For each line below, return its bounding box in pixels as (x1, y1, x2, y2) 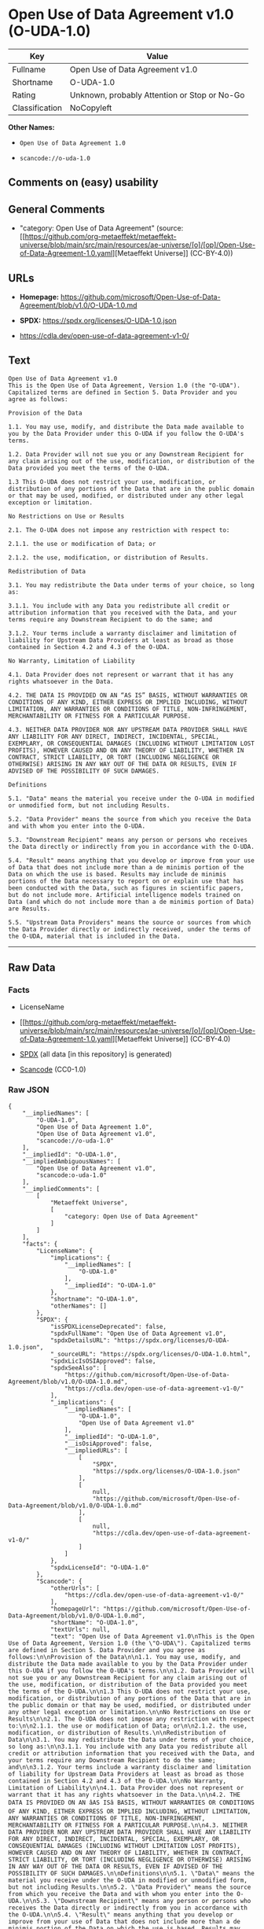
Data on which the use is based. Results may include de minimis (8, 870, 226, 878)
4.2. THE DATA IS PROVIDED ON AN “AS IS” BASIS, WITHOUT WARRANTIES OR (8, 691, 247, 699)
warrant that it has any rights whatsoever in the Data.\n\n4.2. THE (8, 1791, 241, 1798)
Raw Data (8, 961, 57, 975)
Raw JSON (8, 1084, 49, 1095)
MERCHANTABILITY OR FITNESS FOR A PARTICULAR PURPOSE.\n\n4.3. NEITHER (8, 1821, 247, 1829)
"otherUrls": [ (49, 1584, 101, 1592)
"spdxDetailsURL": (49, 1336, 111, 1344)
